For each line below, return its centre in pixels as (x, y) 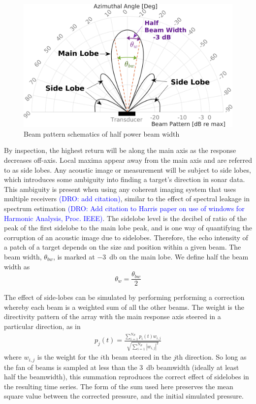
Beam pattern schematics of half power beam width (102, 133)
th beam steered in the (137, 357)
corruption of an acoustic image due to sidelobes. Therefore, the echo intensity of (126, 237)
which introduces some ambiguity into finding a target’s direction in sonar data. (125, 179)
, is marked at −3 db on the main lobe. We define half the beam (151, 256)
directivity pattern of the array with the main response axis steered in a (112, 316)
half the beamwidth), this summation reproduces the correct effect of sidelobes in (127, 377)
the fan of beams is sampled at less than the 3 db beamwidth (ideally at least (122, 367)
